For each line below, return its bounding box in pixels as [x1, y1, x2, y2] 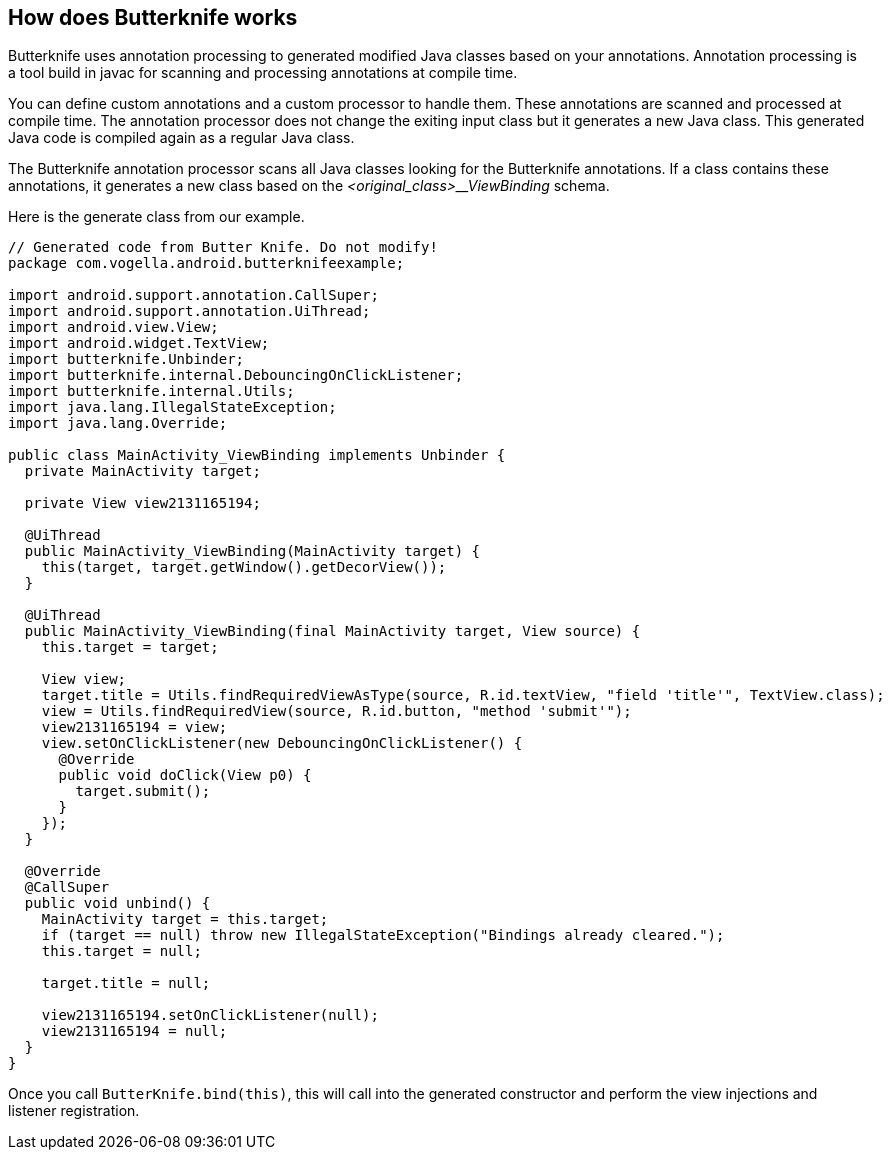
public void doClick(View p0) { [58, 767, 312, 784]
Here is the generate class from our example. [8, 208, 305, 226]
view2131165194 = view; [41, 719, 228, 736]
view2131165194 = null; [41, 1023, 228, 1040]
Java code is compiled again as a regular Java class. [8, 129, 355, 147]
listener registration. [8, 1102, 140, 1120]
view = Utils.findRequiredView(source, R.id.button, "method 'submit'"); [41, 703, 632, 720]
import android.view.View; [8, 319, 219, 336]
